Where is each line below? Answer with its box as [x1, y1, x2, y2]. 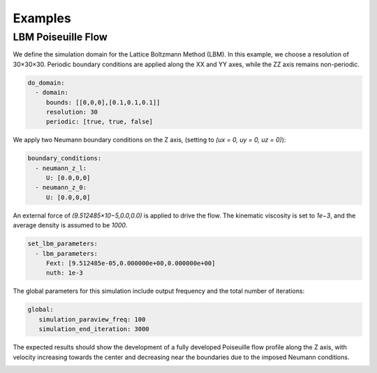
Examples [13, 10, 71, 26]
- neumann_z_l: [35, 164, 87, 172]
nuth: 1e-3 [45, 269, 84, 277]
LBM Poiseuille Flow [13, 31, 108, 43]
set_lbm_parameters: [27, 240, 98, 248]
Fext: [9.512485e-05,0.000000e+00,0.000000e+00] [45, 259, 216, 267]
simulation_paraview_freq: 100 [38, 315, 146, 323]
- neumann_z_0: [35, 183, 87, 192]
